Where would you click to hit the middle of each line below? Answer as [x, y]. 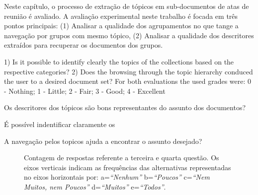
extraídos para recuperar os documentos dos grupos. [84, 45]
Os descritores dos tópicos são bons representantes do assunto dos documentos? [125, 107]
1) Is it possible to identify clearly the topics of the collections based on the [119, 61]
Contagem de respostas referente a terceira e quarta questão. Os [122, 158]
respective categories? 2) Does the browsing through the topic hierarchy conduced [129, 71]
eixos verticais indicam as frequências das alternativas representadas [128, 167]
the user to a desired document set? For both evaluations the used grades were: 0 [128, 81]
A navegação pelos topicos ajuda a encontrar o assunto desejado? [103, 141]
